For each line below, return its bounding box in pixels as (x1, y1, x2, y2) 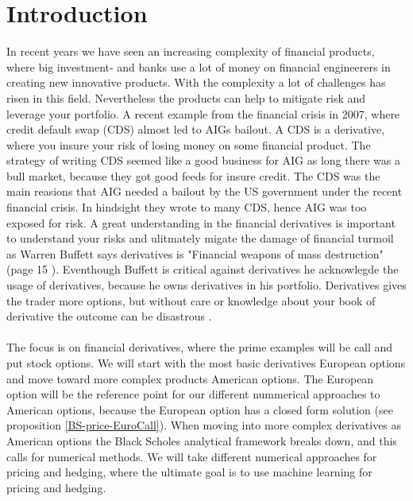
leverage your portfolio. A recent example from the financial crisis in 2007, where (6, 105, 400, 122)
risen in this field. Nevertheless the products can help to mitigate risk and (6, 89, 366, 106)
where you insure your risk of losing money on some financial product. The (6, 136, 371, 153)
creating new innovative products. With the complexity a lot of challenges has (6, 74, 386, 91)
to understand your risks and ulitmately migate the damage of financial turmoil (6, 230, 394, 247)
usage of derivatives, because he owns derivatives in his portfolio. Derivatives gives (6, 277, 407, 293)
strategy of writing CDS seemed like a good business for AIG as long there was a (6, 152, 400, 169)
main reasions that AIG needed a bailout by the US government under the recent (6, 183, 403, 200)
